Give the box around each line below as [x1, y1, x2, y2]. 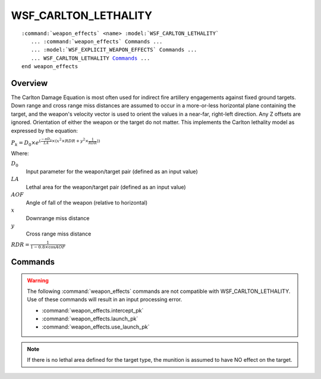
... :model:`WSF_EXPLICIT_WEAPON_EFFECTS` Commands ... [30, 46, 197, 53]
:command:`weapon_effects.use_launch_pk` [42, 323, 150, 330]
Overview [11, 78, 48, 88]
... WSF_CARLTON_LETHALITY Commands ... [30, 55, 150, 62]
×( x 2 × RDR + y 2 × [51, 137, 89, 144]
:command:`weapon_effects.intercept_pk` [42, 307, 144, 314]
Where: [11, 149, 29, 157]
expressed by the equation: [11, 127, 78, 134]
